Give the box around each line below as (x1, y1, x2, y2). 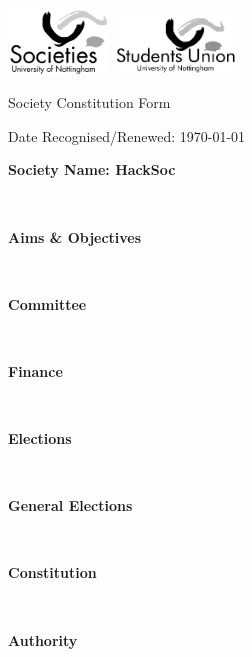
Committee (8, 293, 87, 314)
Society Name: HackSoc (8, 159, 176, 180)
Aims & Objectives (8, 226, 142, 247)
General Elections (8, 495, 133, 516)
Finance (8, 360, 63, 381)
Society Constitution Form (8, 92, 171, 113)
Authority (8, 629, 78, 650)
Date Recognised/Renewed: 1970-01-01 (8, 125, 246, 146)
